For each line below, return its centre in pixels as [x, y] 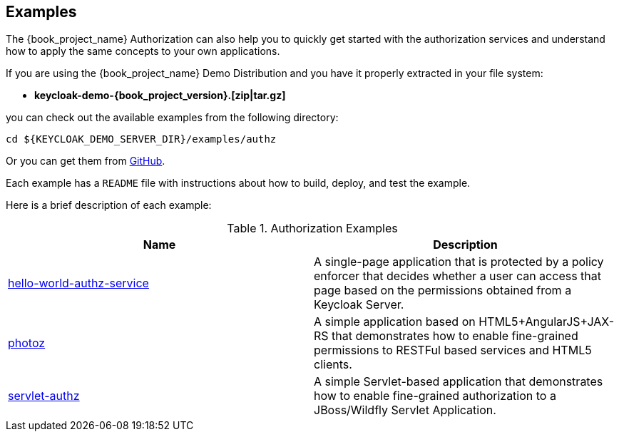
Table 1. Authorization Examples [312, 228]
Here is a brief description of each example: [109, 205]
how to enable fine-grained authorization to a [435, 396]
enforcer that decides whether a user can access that [458, 276]
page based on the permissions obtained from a [443, 291]
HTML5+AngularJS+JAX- [547, 322]
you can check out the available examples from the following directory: [172, 118]
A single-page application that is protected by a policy [459, 262]
